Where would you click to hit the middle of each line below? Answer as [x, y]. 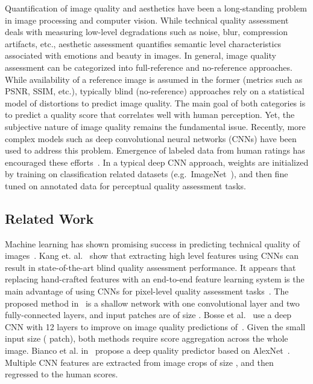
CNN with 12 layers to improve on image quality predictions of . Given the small [155, 326]
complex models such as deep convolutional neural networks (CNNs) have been [151, 138]
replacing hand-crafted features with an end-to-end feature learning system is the [155, 279]
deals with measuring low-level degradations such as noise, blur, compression [146, 32]
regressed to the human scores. [62, 374]
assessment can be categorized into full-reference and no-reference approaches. [149, 67]
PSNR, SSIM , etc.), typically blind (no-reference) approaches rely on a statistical [155, 91]
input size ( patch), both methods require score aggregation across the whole [147, 338]
